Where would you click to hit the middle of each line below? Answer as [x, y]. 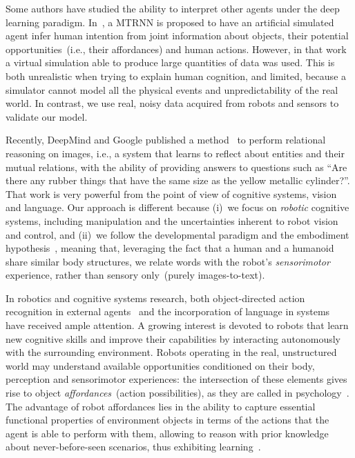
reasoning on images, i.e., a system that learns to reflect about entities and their [175, 153]
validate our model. [47, 116]
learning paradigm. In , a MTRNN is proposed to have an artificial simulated [170, 22]
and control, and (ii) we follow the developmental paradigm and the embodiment [177, 234]
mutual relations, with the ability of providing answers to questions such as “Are [176, 167]
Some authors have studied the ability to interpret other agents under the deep [173, 8]
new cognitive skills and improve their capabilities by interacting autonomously [173, 338]
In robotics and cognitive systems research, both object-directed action [155, 298]
